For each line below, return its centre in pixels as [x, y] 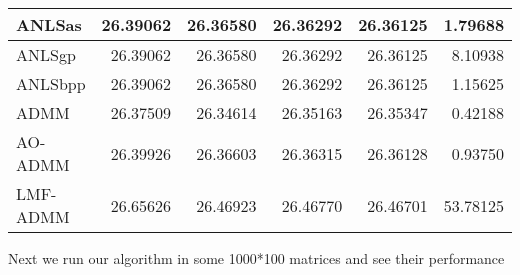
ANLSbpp [51, 83]
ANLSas [49, 24]
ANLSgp [46, 54]
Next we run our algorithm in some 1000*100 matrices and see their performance [256, 258]
